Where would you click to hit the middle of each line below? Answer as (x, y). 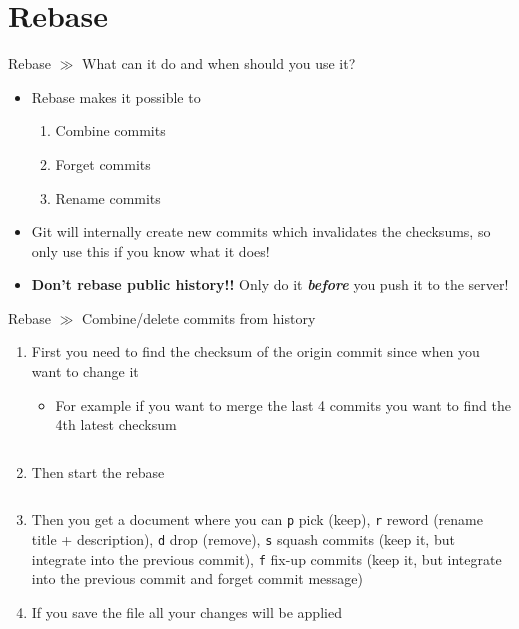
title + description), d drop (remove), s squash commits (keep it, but (243, 539)
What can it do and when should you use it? (219, 63)
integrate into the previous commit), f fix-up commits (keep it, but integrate (266, 558)
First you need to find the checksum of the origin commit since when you (255, 351)
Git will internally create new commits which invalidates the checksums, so (261, 231)
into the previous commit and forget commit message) (197, 578)
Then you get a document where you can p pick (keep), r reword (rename (257, 519)
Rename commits (108, 197)
